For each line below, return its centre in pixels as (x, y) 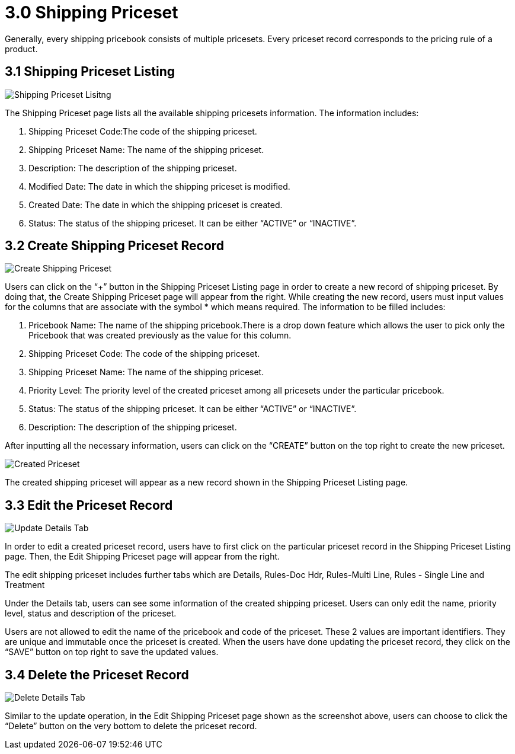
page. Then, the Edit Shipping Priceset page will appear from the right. (143, 557)
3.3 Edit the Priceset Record (89, 505)
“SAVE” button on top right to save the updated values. (112, 652)
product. (21, 49)
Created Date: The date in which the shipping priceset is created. (156, 205)
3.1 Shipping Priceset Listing (90, 72)
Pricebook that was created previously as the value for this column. (160, 336)
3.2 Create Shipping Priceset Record (115, 246)
